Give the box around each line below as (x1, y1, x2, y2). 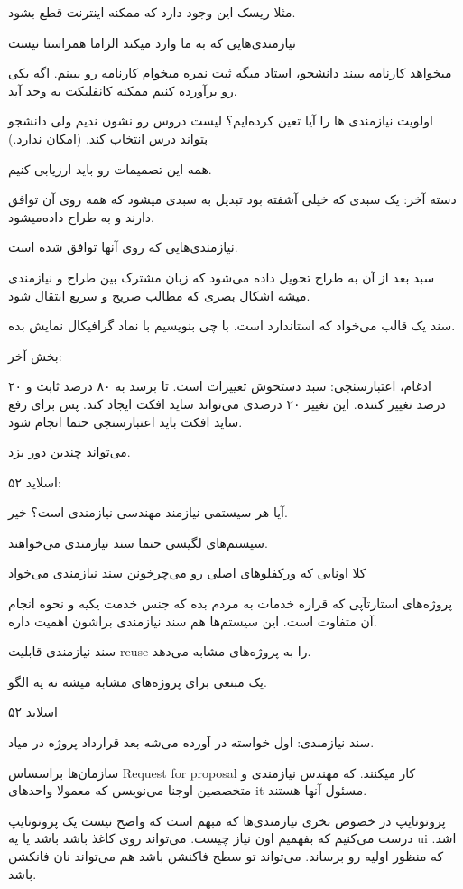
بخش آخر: (8, 346, 62, 365)
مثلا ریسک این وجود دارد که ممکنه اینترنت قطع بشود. (8, 3, 296, 21)
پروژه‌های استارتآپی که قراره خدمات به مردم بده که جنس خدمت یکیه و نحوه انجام (8, 594, 453, 613)
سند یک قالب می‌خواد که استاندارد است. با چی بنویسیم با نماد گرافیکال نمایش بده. (8, 316, 456, 335)
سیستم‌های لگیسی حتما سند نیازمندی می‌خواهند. (8, 532, 268, 551)
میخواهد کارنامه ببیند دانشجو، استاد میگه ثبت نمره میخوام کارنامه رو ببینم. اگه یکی (8, 63, 452, 82)
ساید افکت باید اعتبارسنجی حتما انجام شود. (8, 412, 243, 431)
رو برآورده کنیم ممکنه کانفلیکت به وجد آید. (8, 80, 237, 99)
